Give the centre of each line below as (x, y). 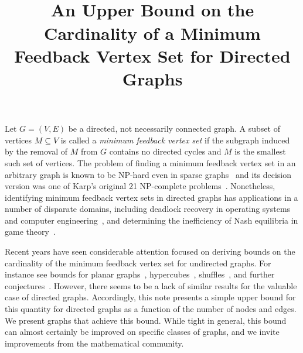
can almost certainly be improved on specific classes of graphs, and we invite (142, 332)
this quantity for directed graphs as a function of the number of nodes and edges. (151, 309)
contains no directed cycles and (165, 151)
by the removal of (36, 151)
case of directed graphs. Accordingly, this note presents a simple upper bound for (150, 297)
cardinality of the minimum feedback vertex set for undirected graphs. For (138, 263)
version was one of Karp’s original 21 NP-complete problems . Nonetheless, (140, 186)
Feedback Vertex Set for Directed (152, 55)
